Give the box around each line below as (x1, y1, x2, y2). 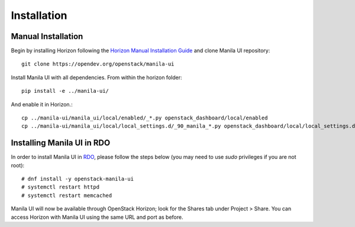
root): (11, 161, 25, 168)
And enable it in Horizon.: (11, 100, 73, 108)
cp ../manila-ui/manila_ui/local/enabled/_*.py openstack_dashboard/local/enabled (21, 115, 268, 121)
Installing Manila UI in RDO (11, 138, 111, 148)
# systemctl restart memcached (21, 192, 112, 199)
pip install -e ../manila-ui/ (21, 87, 109, 95)
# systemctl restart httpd (21, 184, 100, 190)
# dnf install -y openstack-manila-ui (21, 176, 134, 183)
